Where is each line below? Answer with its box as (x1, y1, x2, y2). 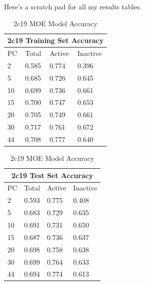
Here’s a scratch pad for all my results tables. (4, 1, 142, 11)
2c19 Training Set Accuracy (7, 35, 104, 46)
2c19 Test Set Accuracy (11, 170, 94, 180)
